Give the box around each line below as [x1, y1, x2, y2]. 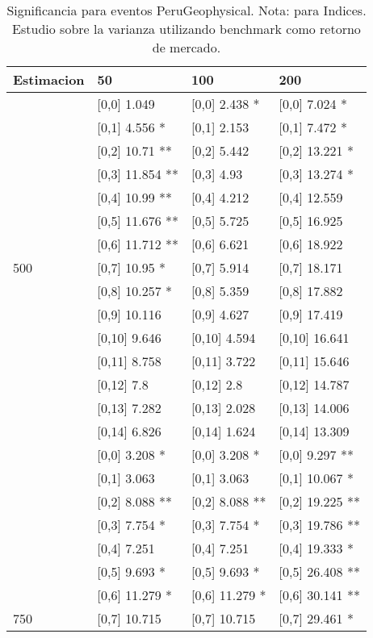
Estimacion [13, 70, 85, 89]
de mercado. [152, 38, 221, 56]
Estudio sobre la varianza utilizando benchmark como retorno [12, 19, 361, 38]
